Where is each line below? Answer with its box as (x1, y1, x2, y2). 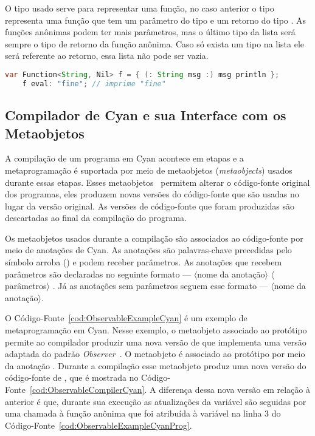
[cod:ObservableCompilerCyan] (30, 383, 145, 395)
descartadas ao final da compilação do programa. (5, 211, 187, 224)
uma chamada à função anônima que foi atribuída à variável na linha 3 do (5, 407, 281, 420)
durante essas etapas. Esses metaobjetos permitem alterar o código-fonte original (5, 175, 310, 188)
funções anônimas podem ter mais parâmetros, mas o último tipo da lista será (5, 26, 296, 38)
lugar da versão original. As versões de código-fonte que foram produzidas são (5, 199, 294, 212)
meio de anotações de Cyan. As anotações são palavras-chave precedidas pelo (5, 244, 292, 256)
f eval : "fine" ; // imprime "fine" (22, 79, 166, 88)
